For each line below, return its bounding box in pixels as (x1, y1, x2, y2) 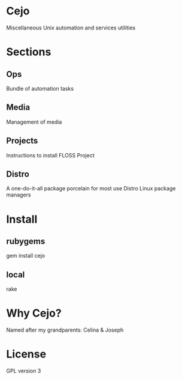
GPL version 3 (6, 368, 41, 375)
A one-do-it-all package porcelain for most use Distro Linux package (6, 185, 176, 192)
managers (6, 191, 31, 199)
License (6, 347, 47, 361)
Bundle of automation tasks (6, 85, 74, 92)
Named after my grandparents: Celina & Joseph (6, 326, 124, 334)
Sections (6, 45, 51, 59)
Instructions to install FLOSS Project (6, 151, 95, 159)
